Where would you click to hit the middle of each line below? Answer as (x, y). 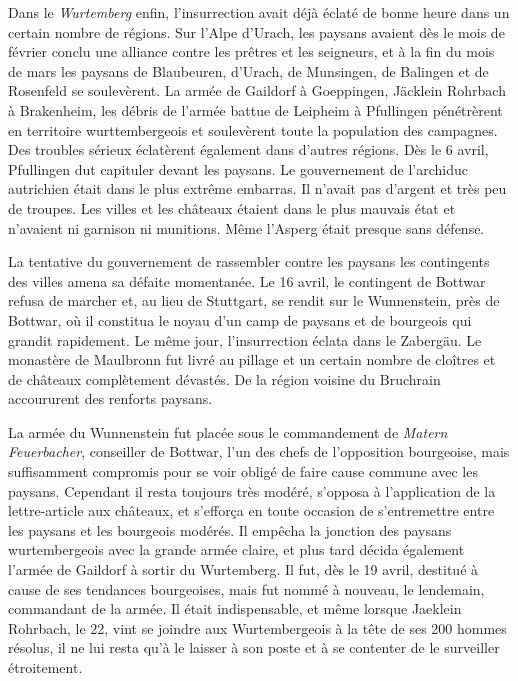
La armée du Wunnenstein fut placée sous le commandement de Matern (228, 431)
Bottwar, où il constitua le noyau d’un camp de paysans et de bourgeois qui (240, 319)
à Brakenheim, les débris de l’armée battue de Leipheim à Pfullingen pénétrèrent (255, 109)
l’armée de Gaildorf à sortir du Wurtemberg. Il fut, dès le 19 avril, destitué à (243, 569)
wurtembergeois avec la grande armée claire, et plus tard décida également (236, 549)
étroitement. (45, 667)
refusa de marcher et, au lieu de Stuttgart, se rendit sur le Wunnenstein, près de (254, 300)
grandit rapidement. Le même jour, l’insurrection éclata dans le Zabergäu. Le (245, 339)
